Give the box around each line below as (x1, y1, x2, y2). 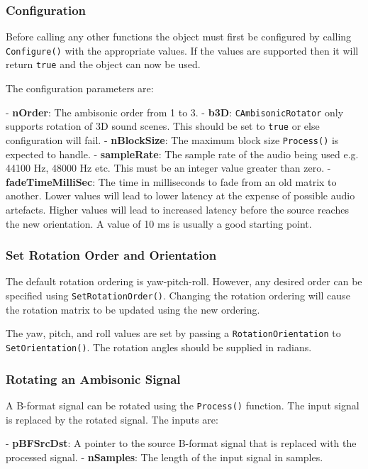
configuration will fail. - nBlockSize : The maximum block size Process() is (6, 133, 339, 148)
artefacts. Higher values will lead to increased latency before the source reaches (6, 202, 349, 217)
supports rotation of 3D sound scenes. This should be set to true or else (6, 118, 320, 133)
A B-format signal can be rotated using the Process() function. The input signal (6, 397, 359, 412)
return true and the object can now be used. (6, 57, 201, 72)
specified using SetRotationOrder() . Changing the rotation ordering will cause (6, 288, 350, 303)
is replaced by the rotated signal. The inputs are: (6, 412, 218, 426)
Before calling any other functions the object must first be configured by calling (6, 29, 352, 44)
